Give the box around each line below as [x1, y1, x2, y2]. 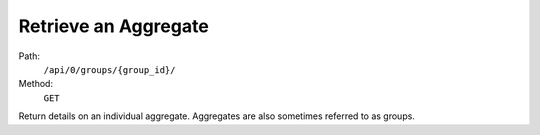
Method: [18, 78, 54, 90]
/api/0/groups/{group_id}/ [43, 64, 176, 75]
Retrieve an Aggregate [18, 15, 209, 37]
